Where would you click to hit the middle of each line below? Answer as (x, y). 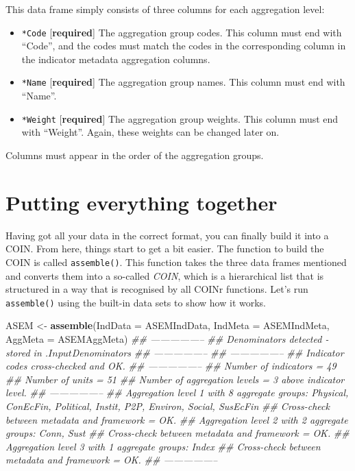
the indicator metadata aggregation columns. (116, 59)
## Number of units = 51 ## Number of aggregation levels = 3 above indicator (175, 379)
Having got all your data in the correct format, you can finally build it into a (167, 235)
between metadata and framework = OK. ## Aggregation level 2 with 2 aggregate (177, 419)
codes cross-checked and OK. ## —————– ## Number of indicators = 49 (171, 366)
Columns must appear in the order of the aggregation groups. (135, 155)
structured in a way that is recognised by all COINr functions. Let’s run (157, 289)
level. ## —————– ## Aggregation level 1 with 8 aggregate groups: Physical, (177, 392)
